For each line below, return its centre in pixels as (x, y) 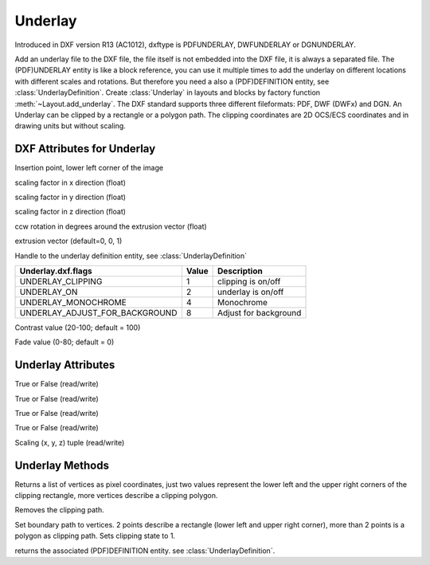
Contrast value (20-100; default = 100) (78, 328)
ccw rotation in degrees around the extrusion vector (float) (111, 226)
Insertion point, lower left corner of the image (89, 168)
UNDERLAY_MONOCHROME (73, 302)
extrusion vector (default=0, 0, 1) (68, 241)
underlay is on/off (251, 292)
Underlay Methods (62, 465)
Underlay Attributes (65, 365)
